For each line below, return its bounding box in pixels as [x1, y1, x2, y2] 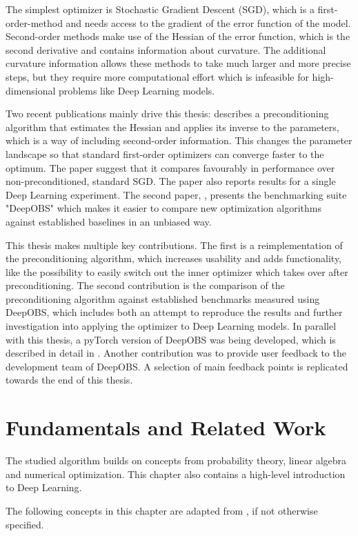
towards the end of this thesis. [6, 373, 133, 387]
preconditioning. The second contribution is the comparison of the [6, 278, 285, 292]
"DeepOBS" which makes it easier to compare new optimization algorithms [6, 201, 321, 215]
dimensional [6, 83, 56, 97]
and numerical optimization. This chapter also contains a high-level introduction [6, 466, 346, 481]
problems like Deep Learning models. [59, 83, 215, 97]
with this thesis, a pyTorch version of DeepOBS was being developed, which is [6, 332, 336, 346]
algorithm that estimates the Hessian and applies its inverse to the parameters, [6, 119, 339, 134]
